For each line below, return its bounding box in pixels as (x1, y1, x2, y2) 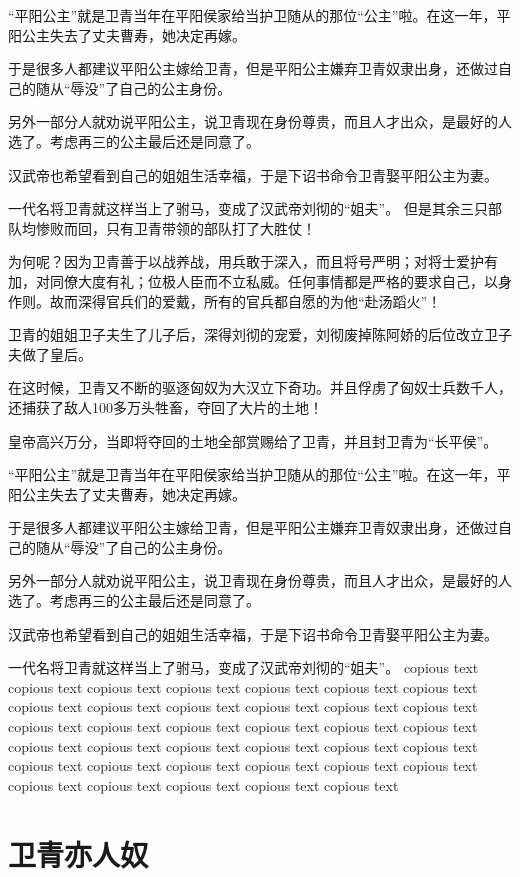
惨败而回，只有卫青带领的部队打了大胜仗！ (35, 217, 316, 238)
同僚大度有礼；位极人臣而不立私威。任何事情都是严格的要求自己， (49, 270, 484, 291)
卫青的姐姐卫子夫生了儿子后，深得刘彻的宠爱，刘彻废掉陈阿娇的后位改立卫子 (8, 324, 512, 345)
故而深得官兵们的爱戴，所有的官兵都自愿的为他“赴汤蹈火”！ (49, 290, 442, 311)
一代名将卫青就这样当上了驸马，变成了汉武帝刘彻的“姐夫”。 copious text (8, 657, 479, 678)
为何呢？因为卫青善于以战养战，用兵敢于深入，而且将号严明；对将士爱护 (8, 251, 484, 272)
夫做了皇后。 (8, 343, 92, 364)
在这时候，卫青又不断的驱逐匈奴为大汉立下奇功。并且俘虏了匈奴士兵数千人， (8, 377, 512, 398)
